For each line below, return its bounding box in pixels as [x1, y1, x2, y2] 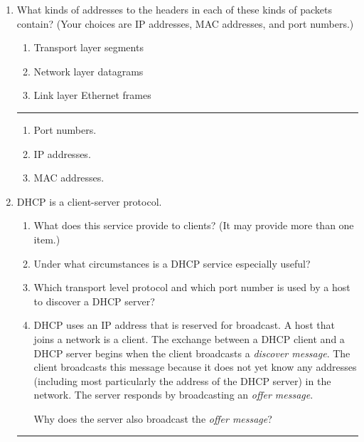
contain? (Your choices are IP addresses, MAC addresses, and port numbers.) [16, 16, 354, 31]
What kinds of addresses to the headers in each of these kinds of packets [16, 2, 333, 16]
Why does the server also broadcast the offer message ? [33, 411, 272, 426]
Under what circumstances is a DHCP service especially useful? [33, 256, 311, 270]
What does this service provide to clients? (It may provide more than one [33, 218, 354, 233]
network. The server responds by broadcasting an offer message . [33, 387, 314, 402]
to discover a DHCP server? [33, 293, 155, 308]
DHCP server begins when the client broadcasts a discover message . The [33, 345, 350, 360]
